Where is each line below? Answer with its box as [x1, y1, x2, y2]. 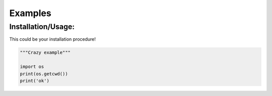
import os [20, 64, 44, 70]
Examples [9, 8, 51, 19]
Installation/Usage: [9, 22, 75, 31]
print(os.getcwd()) [20, 71, 68, 76]
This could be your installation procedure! [9, 36, 96, 42]
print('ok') [20, 78, 50, 83]
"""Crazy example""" [20, 50, 71, 55]
